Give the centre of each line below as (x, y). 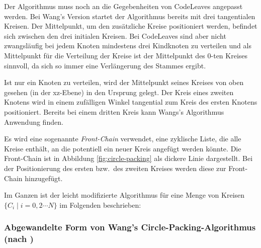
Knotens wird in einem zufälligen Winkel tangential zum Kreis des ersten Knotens (131, 102)
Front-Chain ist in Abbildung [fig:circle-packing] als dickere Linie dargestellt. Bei (128, 158)
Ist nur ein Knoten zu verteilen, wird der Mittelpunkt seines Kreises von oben (124, 82)
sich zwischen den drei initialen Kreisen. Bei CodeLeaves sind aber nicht (115, 35)
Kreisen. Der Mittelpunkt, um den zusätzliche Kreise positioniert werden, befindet (131, 26)
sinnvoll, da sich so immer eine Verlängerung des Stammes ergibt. (105, 65)
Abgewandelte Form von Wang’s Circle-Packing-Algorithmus (130, 227)
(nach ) (19, 239)
